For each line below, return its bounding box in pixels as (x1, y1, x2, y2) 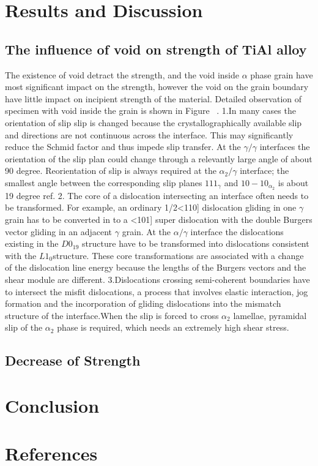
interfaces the (259, 140, 310, 153)
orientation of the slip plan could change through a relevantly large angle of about (5, 152, 312, 165)
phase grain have (250, 68, 313, 81)
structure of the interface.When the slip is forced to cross (5, 309, 219, 321)
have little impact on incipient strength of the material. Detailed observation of (5, 92, 302, 105)
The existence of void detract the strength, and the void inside (5, 68, 239, 81)
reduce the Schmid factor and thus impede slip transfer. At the (5, 140, 241, 153)
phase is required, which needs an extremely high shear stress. (57, 321, 289, 334)
